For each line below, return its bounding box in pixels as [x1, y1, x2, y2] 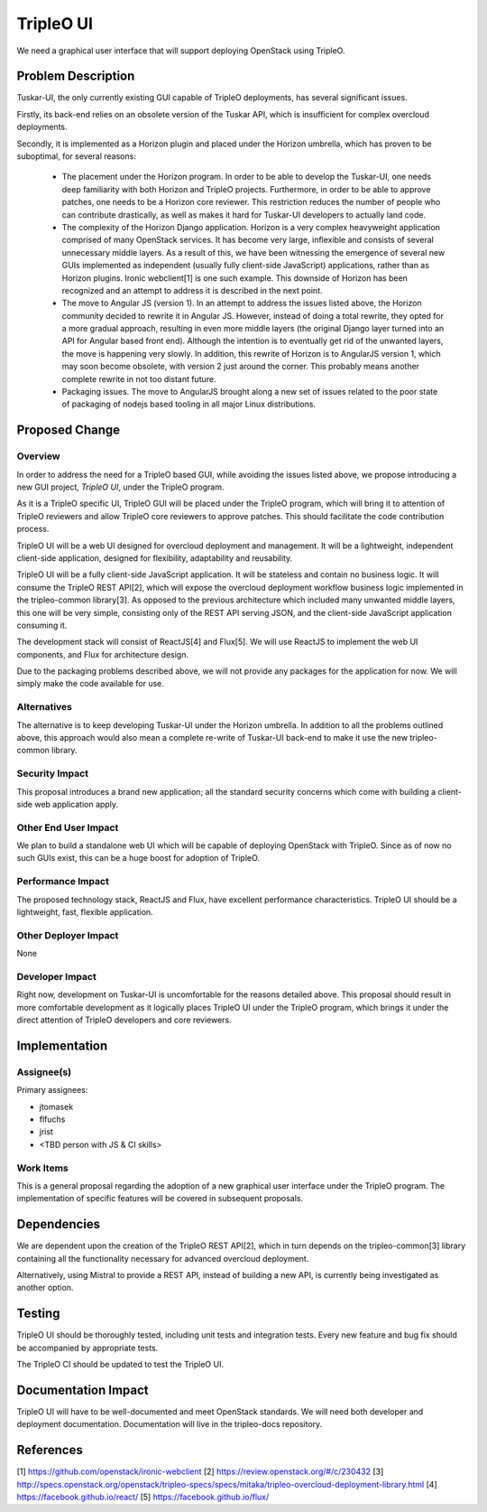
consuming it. [16, 620, 68, 630]
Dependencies [16, 1217, 101, 1232]
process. [16, 524, 50, 535]
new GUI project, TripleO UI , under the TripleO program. [16, 481, 225, 492]
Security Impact [16, 768, 89, 780]
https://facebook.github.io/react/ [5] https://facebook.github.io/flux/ [16, 1491, 270, 1503]
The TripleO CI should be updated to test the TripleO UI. [16, 1359, 225, 1370]
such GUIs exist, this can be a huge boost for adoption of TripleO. [16, 853, 261, 863]
